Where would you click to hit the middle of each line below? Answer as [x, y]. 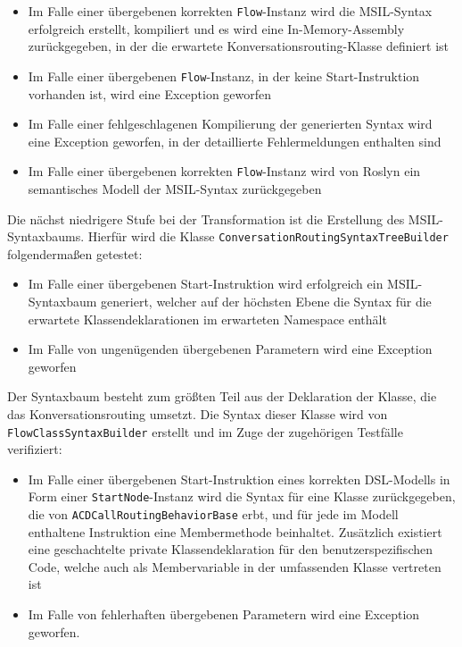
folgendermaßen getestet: [75, 253]
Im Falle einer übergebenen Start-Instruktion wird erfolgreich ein [206, 284]
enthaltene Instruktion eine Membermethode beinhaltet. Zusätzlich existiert [235, 531]
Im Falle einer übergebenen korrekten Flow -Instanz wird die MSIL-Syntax [230, 11]
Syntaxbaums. [46, 236]
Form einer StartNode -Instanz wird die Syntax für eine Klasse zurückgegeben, [242, 496]
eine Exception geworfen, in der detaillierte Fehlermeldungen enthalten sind [235, 141]
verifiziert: [35, 449]
